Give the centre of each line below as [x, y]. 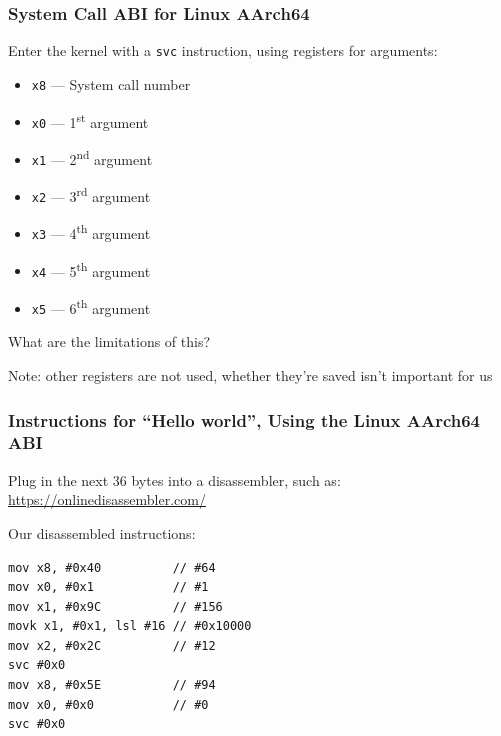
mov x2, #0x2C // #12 [112, 645]
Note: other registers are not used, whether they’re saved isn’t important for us [250, 375]
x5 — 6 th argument [91, 306]
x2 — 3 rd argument [91, 194]
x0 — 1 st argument [90, 120]
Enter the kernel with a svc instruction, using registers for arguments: [223, 50]
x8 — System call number [111, 83]
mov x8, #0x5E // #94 [112, 685]
